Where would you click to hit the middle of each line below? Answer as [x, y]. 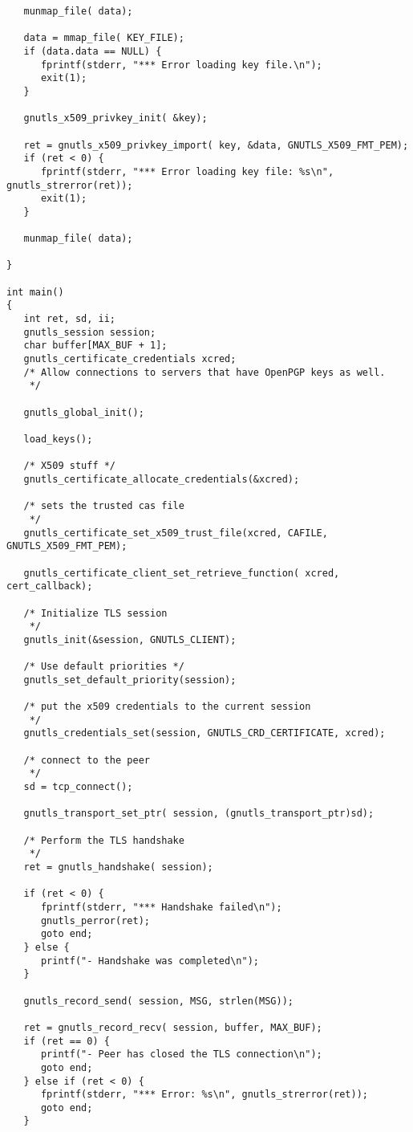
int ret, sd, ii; [70, 319]
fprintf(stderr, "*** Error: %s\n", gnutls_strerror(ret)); [204, 1095]
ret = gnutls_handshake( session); [118, 867]
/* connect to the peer [87, 760]
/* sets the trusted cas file [104, 506]
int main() [35, 292]
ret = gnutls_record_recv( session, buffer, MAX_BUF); [173, 1027]
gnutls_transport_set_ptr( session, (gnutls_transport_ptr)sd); [199, 814]
